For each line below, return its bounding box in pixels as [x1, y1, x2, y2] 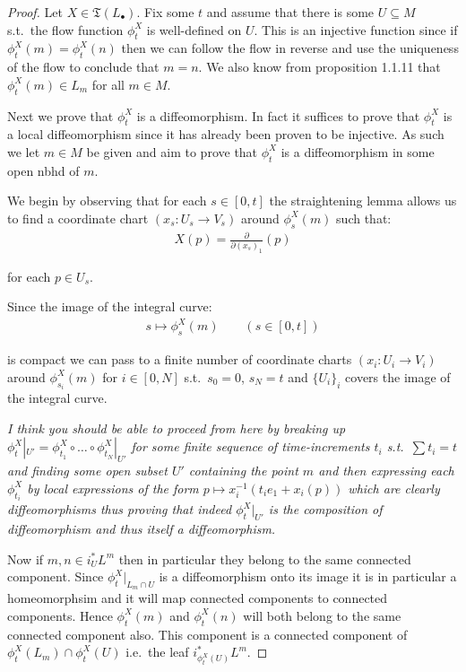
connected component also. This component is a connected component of [7, 624, 408, 643]
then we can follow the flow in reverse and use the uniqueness [121, 39, 459, 57]
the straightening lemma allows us [269, 191, 457, 210]
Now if [7, 549, 44, 568]
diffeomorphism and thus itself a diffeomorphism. [7, 519, 276, 537]
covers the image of [345, 367, 451, 386]
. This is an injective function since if [254, 20, 458, 39]
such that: [336, 208, 392, 227]
